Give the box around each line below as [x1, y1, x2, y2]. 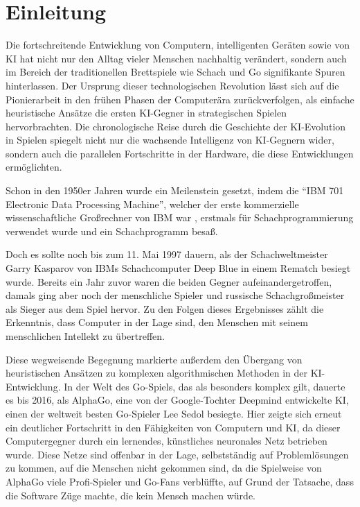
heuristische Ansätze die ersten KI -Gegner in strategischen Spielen [6, 105, 287, 120]
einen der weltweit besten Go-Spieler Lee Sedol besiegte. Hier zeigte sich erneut [6, 406, 342, 420]
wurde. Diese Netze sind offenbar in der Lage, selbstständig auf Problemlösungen [6, 447, 349, 461]
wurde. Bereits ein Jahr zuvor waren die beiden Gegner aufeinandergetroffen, [6, 274, 332, 289]
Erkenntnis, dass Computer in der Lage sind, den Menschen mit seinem [6, 315, 308, 329]
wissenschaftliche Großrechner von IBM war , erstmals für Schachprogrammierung [6, 210, 354, 225]
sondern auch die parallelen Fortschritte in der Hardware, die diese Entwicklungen [6, 146, 354, 160]
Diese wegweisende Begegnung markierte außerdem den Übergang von [6, 352, 303, 366]
